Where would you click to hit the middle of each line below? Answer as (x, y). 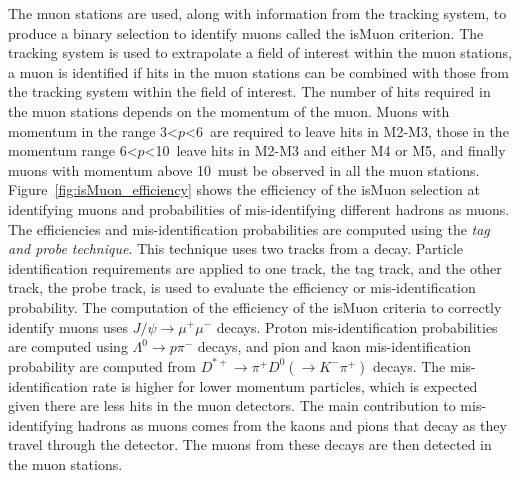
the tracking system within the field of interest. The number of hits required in (249, 91)
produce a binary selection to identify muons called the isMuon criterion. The (246, 32)
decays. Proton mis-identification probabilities (357, 326)
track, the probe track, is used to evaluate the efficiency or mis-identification (242, 287)
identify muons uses (68, 326)
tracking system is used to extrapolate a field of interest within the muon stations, (260, 52)
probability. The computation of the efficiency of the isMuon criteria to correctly (255, 306)
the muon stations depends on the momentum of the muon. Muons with (229, 110)
